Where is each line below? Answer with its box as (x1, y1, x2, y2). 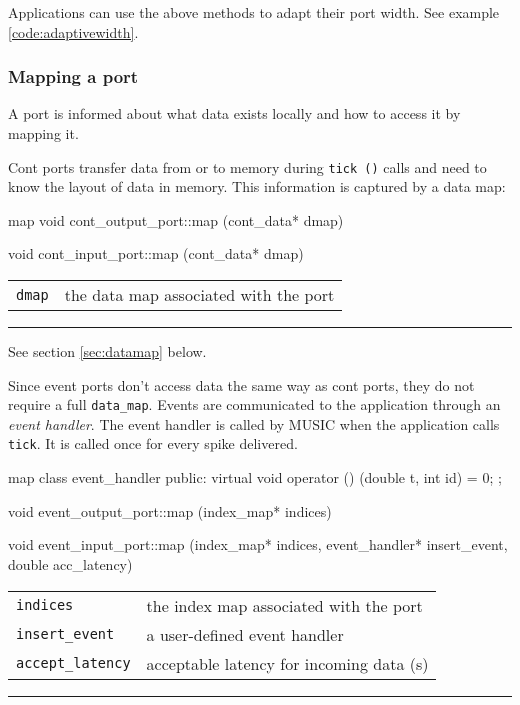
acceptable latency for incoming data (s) (146, 651, 429, 675)
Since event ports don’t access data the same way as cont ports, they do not (8, 374, 475, 395)
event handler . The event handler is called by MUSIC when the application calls (8, 413, 500, 434)
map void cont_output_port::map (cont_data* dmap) (8, 209, 344, 230)
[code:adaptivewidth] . (8, 21, 139, 42)
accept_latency (16, 655, 131, 671)
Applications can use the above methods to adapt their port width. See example (8, 2, 500, 22)
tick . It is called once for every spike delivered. (8, 433, 298, 454)
